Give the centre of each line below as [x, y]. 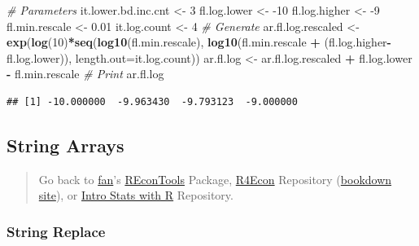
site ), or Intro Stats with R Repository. [136, 195]
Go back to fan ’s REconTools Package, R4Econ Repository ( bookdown [215, 179]
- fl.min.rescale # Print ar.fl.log [85, 74]
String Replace [56, 231]
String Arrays [65, 145]
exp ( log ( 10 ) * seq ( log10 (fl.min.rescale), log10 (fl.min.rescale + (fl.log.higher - [199, 42]
